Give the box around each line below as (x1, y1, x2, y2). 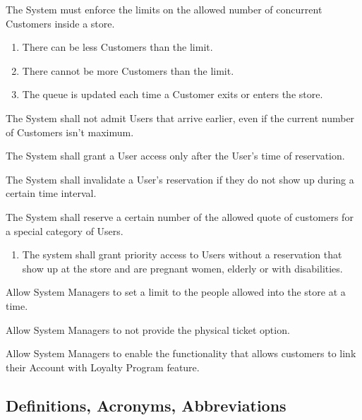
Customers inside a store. (6, 16, 115, 30)
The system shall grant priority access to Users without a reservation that (22, 247, 342, 262)
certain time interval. (6, 186, 97, 200)
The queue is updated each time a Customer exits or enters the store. (22, 87, 323, 102)
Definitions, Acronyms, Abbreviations (6, 394, 286, 416)
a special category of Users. (6, 223, 123, 238)
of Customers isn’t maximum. (6, 124, 134, 139)
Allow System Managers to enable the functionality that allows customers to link (6, 346, 356, 361)
